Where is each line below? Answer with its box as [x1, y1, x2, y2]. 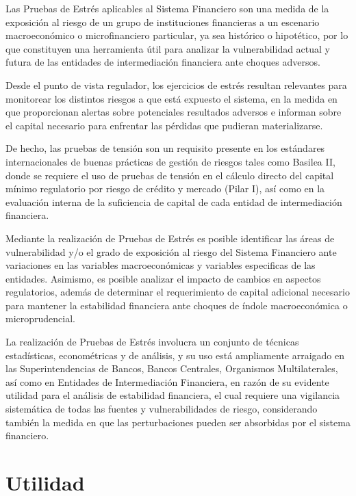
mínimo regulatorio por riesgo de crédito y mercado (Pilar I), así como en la [5, 181, 325, 196]
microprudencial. [5, 311, 75, 326]
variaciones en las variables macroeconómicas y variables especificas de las [5, 258, 316, 272]
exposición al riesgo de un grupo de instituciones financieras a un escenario [5, 14, 320, 29]
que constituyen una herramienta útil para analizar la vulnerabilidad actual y [5, 41, 331, 55]
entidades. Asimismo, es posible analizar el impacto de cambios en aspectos [5, 271, 321, 285]
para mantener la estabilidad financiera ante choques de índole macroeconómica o [5, 298, 348, 312]
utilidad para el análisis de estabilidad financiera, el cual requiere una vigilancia [5, 388, 340, 402]
